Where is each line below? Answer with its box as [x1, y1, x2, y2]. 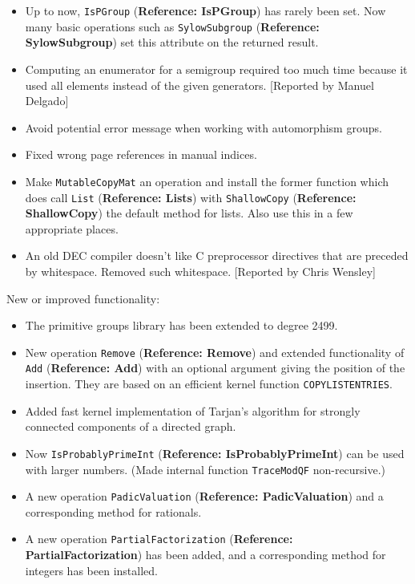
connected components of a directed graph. [25, 418, 236, 435]
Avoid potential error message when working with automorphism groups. [25, 119, 382, 136]
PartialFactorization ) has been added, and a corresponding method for [25, 546, 386, 563]
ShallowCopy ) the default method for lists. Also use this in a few [25, 205, 353, 221]
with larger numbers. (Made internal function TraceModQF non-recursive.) [25, 460, 386, 477]
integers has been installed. [25, 562, 158, 578]
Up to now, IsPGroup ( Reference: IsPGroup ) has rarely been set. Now [25, 2, 386, 18]
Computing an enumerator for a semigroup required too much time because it [25, 60, 408, 77]
